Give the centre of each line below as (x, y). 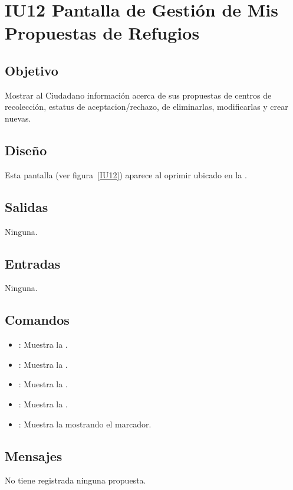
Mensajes (34, 455)
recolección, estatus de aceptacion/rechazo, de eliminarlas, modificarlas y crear (146, 107)
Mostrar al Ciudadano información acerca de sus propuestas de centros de (138, 95)
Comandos (37, 320)
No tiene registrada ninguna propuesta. (75, 480)
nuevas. (18, 118)
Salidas (27, 206)
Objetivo (32, 70)
